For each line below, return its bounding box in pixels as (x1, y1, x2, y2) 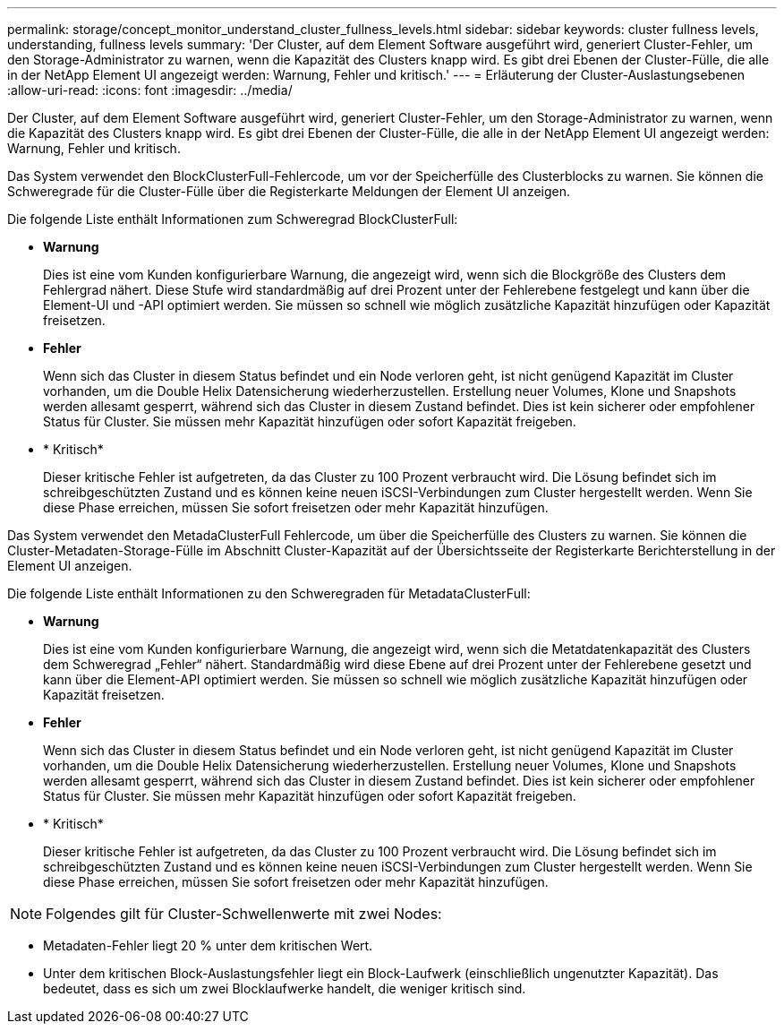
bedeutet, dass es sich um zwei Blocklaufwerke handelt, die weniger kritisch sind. (43, 981, 526, 996)
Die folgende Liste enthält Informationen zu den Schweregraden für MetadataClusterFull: (7, 586, 531, 601)
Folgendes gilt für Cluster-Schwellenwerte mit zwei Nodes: (46, 905, 442, 923)
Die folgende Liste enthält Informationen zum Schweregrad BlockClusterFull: (7, 211, 458, 227)
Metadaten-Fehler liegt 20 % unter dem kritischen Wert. (43, 938, 373, 953)
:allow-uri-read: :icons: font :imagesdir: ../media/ (7, 82, 293, 98)
